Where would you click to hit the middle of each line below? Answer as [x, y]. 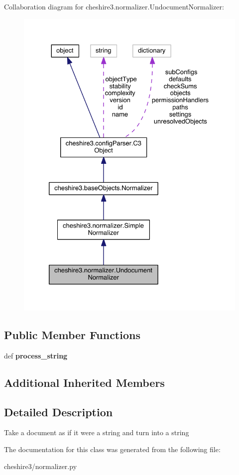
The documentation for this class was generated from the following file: [112, 449]
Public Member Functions [72, 334]
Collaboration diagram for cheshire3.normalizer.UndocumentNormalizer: [114, 6]
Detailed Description [59, 412]
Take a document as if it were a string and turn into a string [97, 432]
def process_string [36, 355]
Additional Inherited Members [84, 382]
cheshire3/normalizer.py [41, 466]
